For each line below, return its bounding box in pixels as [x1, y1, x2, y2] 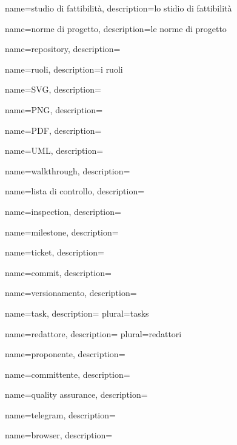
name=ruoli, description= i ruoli [5, 62, 123, 75]
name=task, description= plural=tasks [5, 306, 149, 319]
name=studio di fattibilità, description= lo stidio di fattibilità [5, 2, 232, 14]
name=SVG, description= [5, 83, 101, 96]
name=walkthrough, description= [5, 164, 130, 177]
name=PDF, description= [5, 124, 102, 136]
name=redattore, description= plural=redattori [5, 327, 182, 340]
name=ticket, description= [5, 246, 104, 259]
